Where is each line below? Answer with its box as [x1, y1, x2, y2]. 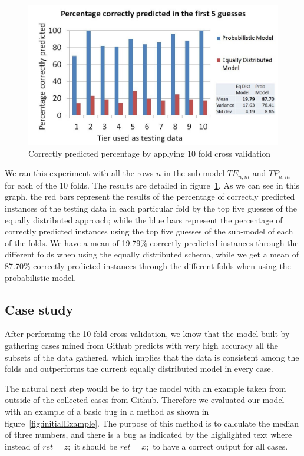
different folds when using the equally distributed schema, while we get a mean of [5, 248, 299, 260]
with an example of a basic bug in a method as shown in [5, 405, 209, 417]
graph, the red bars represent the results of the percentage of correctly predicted [5, 190, 295, 203]
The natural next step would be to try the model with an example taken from [5, 382, 286, 394]
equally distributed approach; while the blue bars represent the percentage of [5, 213, 283, 226]
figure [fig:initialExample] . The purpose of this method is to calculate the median [5, 417, 299, 429]
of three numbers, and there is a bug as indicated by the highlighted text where [5, 428, 292, 441]
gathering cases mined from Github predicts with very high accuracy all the [5, 339, 279, 352]
